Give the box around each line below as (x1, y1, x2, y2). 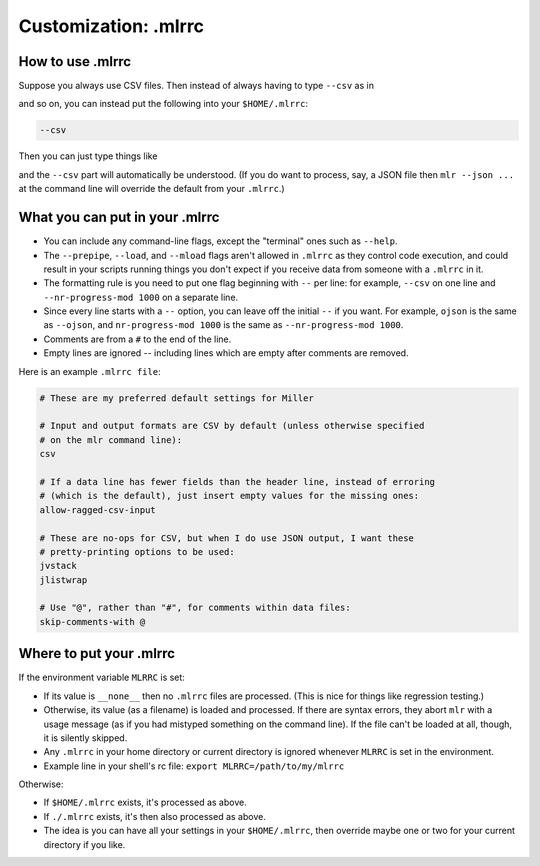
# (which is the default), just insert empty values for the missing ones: (39, 490, 420, 502)
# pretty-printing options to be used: (39, 546, 235, 557)
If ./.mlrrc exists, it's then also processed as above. (43, 810, 267, 822)
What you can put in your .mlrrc (18, 209, 220, 226)
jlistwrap (39, 574, 88, 585)
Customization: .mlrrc (18, 15, 205, 37)
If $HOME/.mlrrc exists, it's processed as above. (43, 796, 247, 809)
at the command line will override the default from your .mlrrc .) (18, 183, 285, 195)
